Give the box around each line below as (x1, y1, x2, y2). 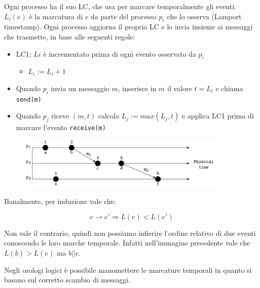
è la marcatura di (29, 11, 83, 21)
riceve (51, 110, 69, 121)
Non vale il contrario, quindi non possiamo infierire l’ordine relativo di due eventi (4, 227, 256, 238)
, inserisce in (118, 83, 157, 93)
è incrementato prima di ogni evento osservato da (43, 48, 196, 59)
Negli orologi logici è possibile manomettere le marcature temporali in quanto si (4, 264, 252, 275)
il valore (167, 83, 192, 93)
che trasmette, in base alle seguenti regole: (4, 31, 135, 42)
